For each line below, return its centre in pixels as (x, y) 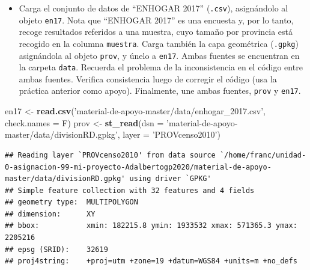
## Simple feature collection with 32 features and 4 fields (130, 190)
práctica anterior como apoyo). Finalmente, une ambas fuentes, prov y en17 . (160, 91)
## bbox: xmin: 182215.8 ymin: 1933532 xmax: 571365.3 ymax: (151, 226)
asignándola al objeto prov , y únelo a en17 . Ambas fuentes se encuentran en (159, 55)
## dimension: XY (50, 214)
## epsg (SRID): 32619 (56, 249)
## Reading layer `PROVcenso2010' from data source (110, 155)
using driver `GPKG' (170, 179)
